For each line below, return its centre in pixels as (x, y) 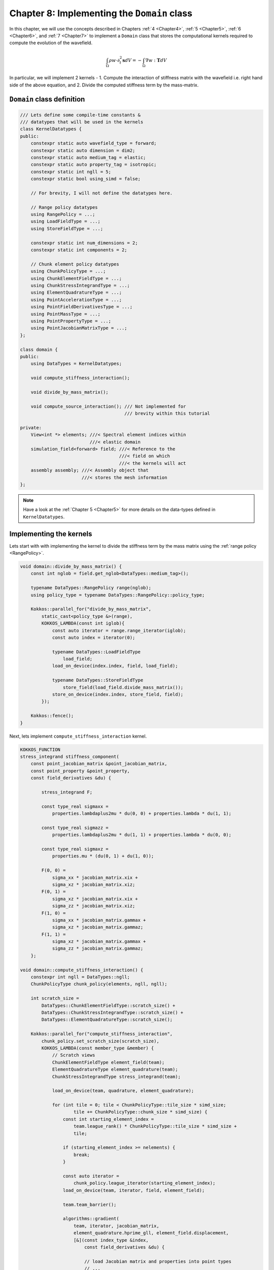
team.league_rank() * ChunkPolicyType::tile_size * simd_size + (155, 1126)
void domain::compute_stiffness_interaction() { (82, 970)
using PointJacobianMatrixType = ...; (79, 328)
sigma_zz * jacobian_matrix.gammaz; (98, 948)
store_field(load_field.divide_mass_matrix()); (123, 687)
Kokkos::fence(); (52, 716)
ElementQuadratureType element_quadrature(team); (115, 1070)
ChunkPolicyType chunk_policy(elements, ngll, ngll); (99, 984)
